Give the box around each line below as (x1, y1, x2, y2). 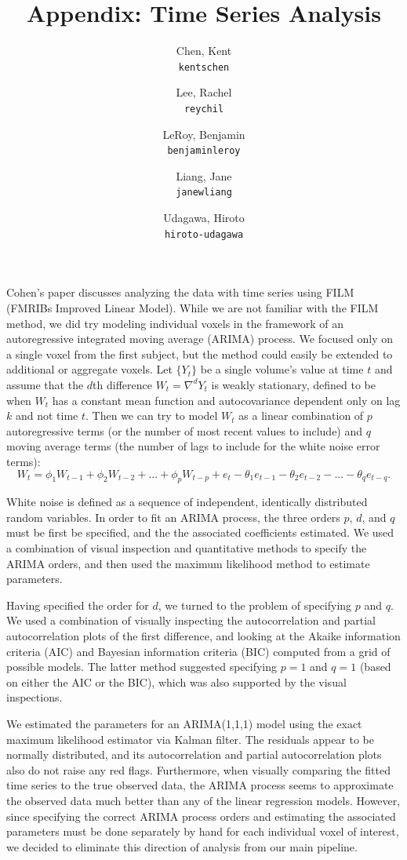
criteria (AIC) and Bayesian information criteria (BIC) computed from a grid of (6, 643, 391, 659)
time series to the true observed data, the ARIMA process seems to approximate (6, 777, 394, 793)
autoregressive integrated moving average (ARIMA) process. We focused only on (6, 330, 394, 347)
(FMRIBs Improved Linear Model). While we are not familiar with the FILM (6, 299, 379, 315)
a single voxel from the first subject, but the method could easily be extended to (6, 345, 393, 362)
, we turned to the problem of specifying (158, 596, 352, 613)
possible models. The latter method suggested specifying (6, 658, 278, 675)
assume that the (6, 376, 84, 392)
